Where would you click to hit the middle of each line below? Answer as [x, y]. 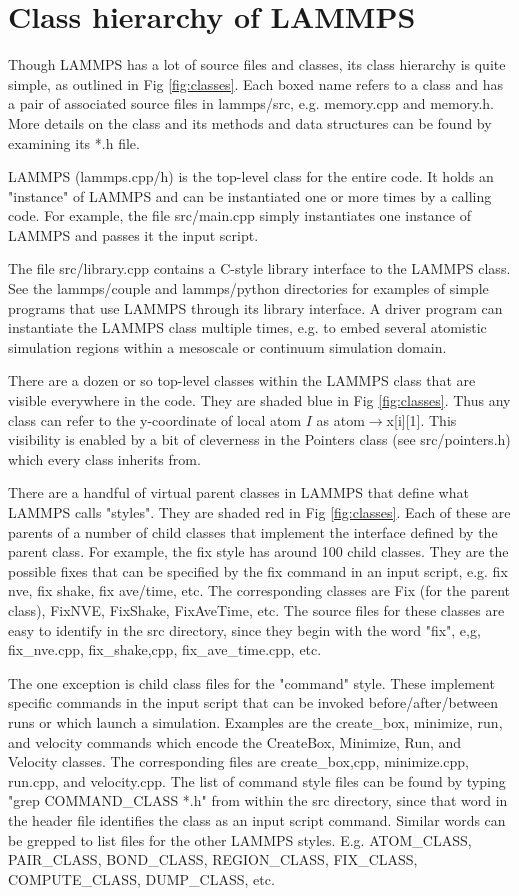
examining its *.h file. [74, 142]
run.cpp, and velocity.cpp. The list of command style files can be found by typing [257, 780]
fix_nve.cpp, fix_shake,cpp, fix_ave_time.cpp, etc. [165, 649]
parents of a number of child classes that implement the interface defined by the [253, 531]
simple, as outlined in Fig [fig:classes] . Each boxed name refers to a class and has [256, 83]
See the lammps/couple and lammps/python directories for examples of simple [248, 288]
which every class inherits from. [104, 458]
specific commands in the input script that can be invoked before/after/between [253, 702]
